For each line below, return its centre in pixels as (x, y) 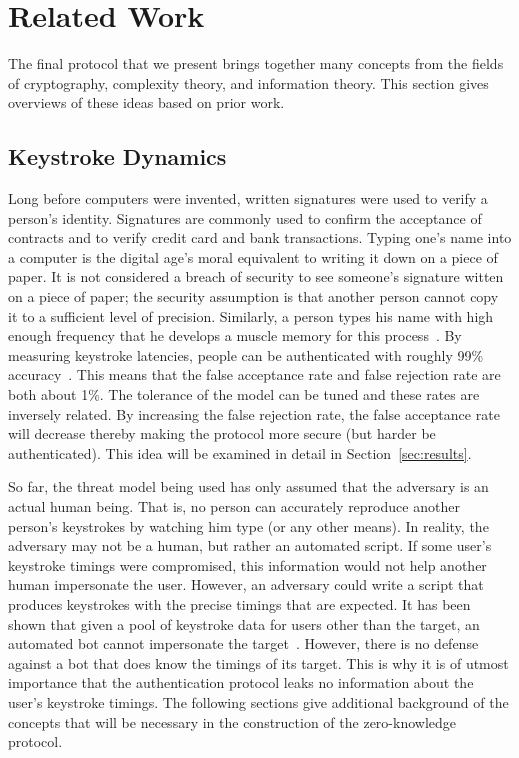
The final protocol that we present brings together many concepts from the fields (256, 63)
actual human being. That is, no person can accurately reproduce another (234, 506)
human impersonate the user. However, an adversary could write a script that (246, 584)
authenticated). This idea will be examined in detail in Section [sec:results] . (240, 452)
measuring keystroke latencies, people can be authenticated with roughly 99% (246, 354)
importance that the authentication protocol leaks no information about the (241, 682)
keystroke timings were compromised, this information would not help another (247, 564)
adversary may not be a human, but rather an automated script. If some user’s (250, 545)
